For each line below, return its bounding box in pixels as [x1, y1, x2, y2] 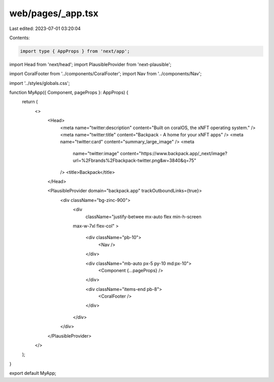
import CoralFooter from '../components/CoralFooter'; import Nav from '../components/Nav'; [9, 71, 202, 77]
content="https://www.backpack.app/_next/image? [120, 150, 228, 156]
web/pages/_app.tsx [9, 8, 98, 19]
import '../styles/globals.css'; [9, 80, 70, 86]
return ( [22, 99, 38, 105]
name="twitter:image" [73, 150, 119, 156]
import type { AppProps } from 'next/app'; [20, 48, 130, 54]
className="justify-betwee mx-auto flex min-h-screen [85, 214, 201, 220]
